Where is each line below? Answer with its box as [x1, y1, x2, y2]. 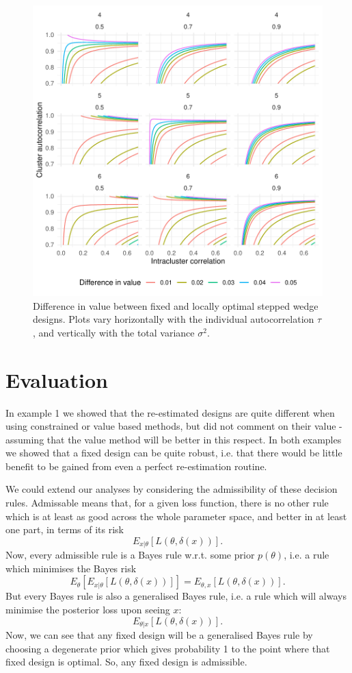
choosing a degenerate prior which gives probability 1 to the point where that [5, 641, 330, 655]
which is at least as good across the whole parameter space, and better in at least [5, 509, 347, 523]
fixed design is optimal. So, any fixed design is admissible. [5, 654, 247, 669]
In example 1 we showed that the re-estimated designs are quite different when [5, 405, 335, 419]
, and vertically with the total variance [33, 325, 195, 339]
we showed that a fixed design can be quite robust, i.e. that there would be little [5, 445, 342, 460]
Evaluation [5, 365, 108, 393]
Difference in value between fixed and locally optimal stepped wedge [33, 298, 319, 313]
